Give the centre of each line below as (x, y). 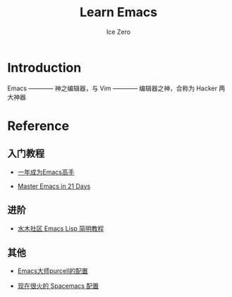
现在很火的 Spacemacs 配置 (58, 286)
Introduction (44, 67)
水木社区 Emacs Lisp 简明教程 (61, 228)
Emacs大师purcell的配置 (53, 271)
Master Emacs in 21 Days (54, 186)
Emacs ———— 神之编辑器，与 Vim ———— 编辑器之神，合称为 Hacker (112, 88)
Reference (38, 126)
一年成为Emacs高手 (46, 172)
